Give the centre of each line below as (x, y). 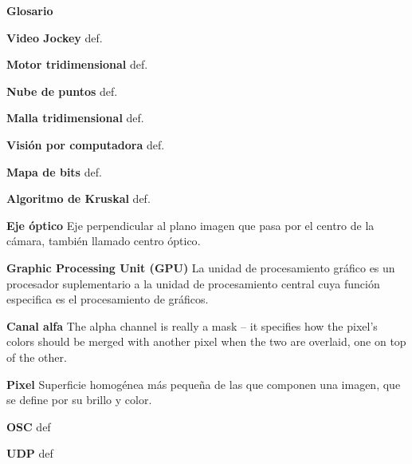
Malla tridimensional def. (75, 118)
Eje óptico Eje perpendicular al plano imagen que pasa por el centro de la (190, 225)
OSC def (29, 426)
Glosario (30, 10)
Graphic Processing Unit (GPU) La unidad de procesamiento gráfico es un (201, 267)
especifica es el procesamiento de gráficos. (108, 299)
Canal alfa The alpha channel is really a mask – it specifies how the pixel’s (192, 325)
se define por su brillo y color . (79, 400)
